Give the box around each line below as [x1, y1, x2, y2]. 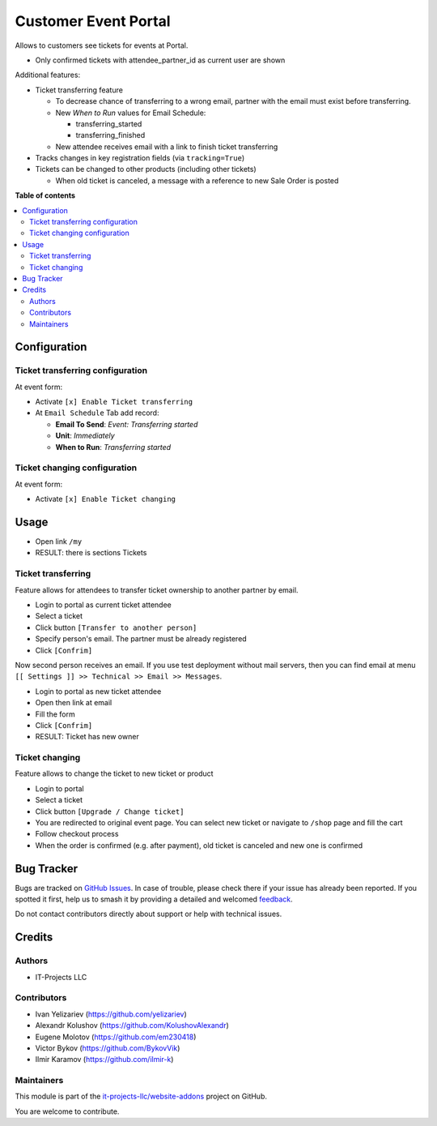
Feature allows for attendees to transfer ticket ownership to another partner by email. [15, 584, 299, 595]
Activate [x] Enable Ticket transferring [35, 397, 193, 407]
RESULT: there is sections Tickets [35, 548, 147, 558]
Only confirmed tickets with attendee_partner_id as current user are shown [35, 55, 286, 65]
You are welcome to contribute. [15, 1107, 120, 1116]
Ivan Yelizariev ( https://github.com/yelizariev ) [35, 1009, 188, 1019]
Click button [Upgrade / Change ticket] [35, 807, 185, 816]
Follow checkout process [35, 829, 119, 839]
